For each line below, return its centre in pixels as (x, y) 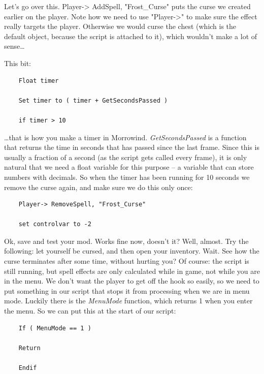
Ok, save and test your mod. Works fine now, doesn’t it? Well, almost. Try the (126, 241)
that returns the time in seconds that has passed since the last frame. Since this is (132, 147)
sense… (14, 46)
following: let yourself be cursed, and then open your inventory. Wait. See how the (132, 251)
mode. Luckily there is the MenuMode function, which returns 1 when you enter (128, 301)
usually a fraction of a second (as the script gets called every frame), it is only (126, 157)
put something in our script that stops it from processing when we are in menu (127, 290)
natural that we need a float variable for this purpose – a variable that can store (129, 167)
